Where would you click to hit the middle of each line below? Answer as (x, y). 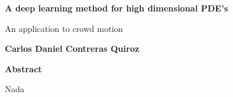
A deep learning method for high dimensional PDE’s (116, 8)
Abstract (23, 68)
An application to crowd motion (64, 28)
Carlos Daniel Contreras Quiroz (72, 48)
